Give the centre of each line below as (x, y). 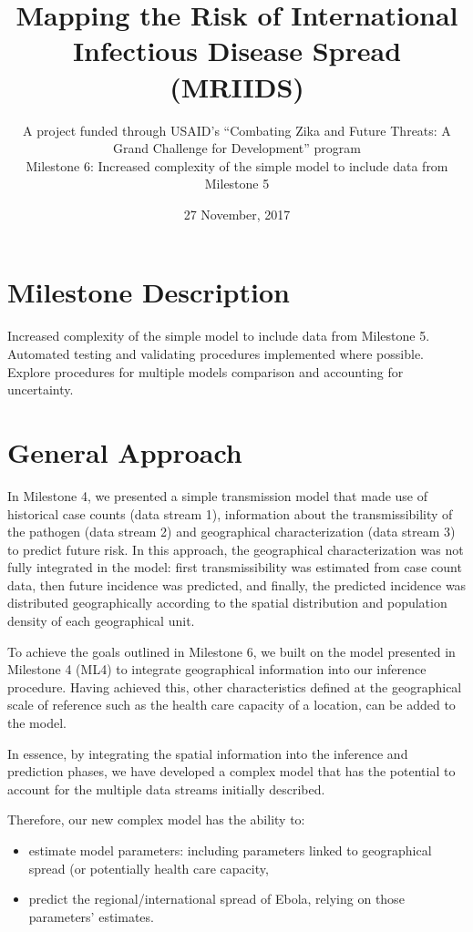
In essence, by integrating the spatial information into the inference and (208, 753)
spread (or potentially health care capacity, (149, 868)
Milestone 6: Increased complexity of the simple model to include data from (237, 165)
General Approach (125, 451)
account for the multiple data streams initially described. (166, 789)
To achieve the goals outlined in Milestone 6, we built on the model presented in (231, 651)
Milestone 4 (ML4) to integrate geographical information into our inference (217, 669)
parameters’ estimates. (91, 916)
